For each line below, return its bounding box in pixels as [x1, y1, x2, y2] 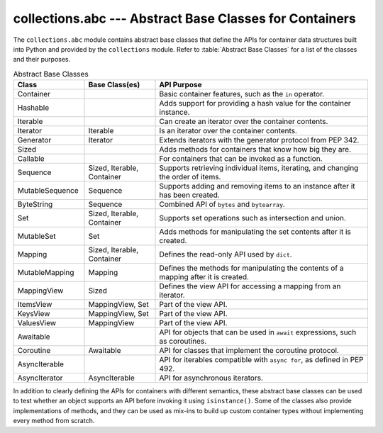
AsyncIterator [17, 373, 63, 383]
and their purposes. [13, 55, 71, 64]
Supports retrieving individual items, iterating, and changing [159, 163, 359, 173]
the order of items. [159, 172, 221, 182]
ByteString [17, 199, 53, 209]
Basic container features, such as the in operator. [159, 89, 325, 99]
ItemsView [17, 300, 52, 310]
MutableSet [17, 231, 56, 241]
